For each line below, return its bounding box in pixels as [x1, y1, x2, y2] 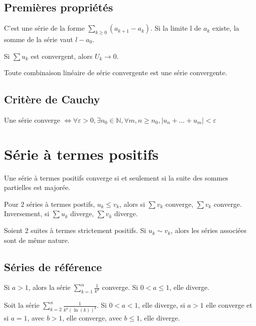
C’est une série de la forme [4, 23, 85, 33]
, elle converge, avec [62, 313, 122, 323]
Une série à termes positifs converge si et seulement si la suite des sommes [4, 172, 228, 183]
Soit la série [4, 300, 40, 310]
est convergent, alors [31, 50, 93, 61]
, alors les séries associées [171, 225, 247, 235]
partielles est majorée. [4, 182, 70, 192]
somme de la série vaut [4, 34, 73, 44]
